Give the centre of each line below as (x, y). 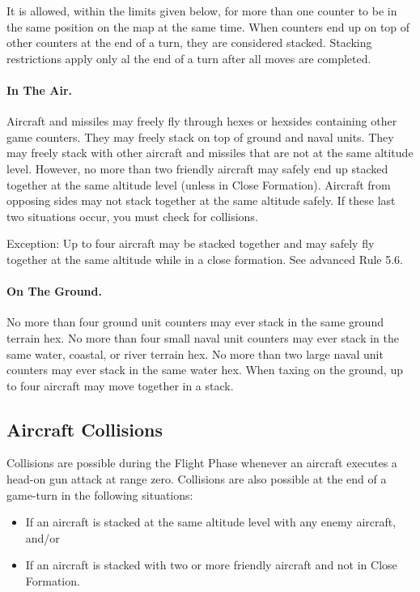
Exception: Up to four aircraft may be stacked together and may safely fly (191, 243)
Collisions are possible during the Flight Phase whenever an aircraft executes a (202, 463)
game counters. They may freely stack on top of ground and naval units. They (200, 136)
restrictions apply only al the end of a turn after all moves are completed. (189, 58)
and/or (42, 537)
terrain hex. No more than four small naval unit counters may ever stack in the (203, 337)
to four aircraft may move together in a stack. (120, 385)
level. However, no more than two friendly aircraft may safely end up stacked (197, 168)
